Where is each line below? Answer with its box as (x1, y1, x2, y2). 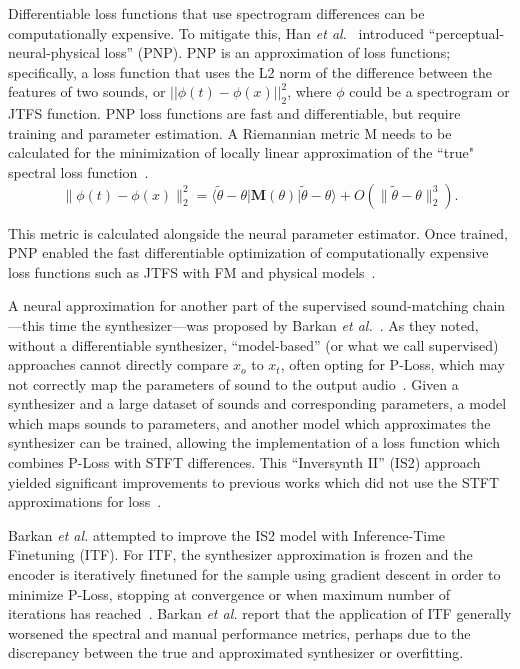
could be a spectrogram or (349, 81, 510, 102)
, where (287, 81, 332, 102)
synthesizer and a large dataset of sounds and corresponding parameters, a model (8, 393, 507, 414)
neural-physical (8, 42, 100, 63)
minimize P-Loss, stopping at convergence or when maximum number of (8, 583, 451, 604)
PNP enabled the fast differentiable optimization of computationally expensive (8, 242, 489, 263)
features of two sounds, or (8, 81, 166, 102)
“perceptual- (428, 22, 505, 43)
